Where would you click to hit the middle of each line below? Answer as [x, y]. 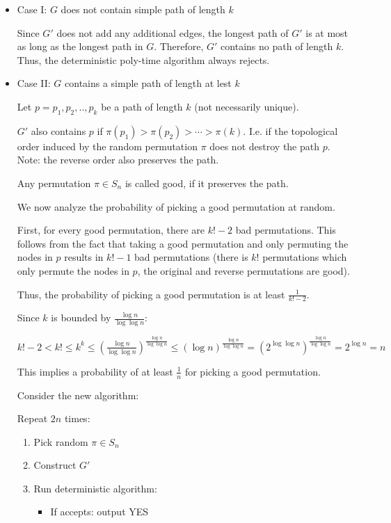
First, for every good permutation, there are [111, 230]
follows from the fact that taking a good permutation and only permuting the [183, 243]
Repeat [32, 418]
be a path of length [142, 106]
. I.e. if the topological [290, 130]
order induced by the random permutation [107, 146]
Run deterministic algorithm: [95, 488]
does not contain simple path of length [143, 9]
